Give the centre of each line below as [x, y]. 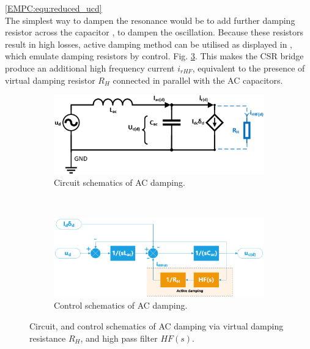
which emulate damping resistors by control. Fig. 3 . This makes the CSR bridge [154, 56]
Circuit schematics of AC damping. [120, 182]
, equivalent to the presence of [249, 68]
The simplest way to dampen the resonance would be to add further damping [150, 20]
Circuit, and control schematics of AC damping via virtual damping [157, 326]
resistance [48, 338]
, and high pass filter [119, 338]
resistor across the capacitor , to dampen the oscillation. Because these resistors [154, 32]
